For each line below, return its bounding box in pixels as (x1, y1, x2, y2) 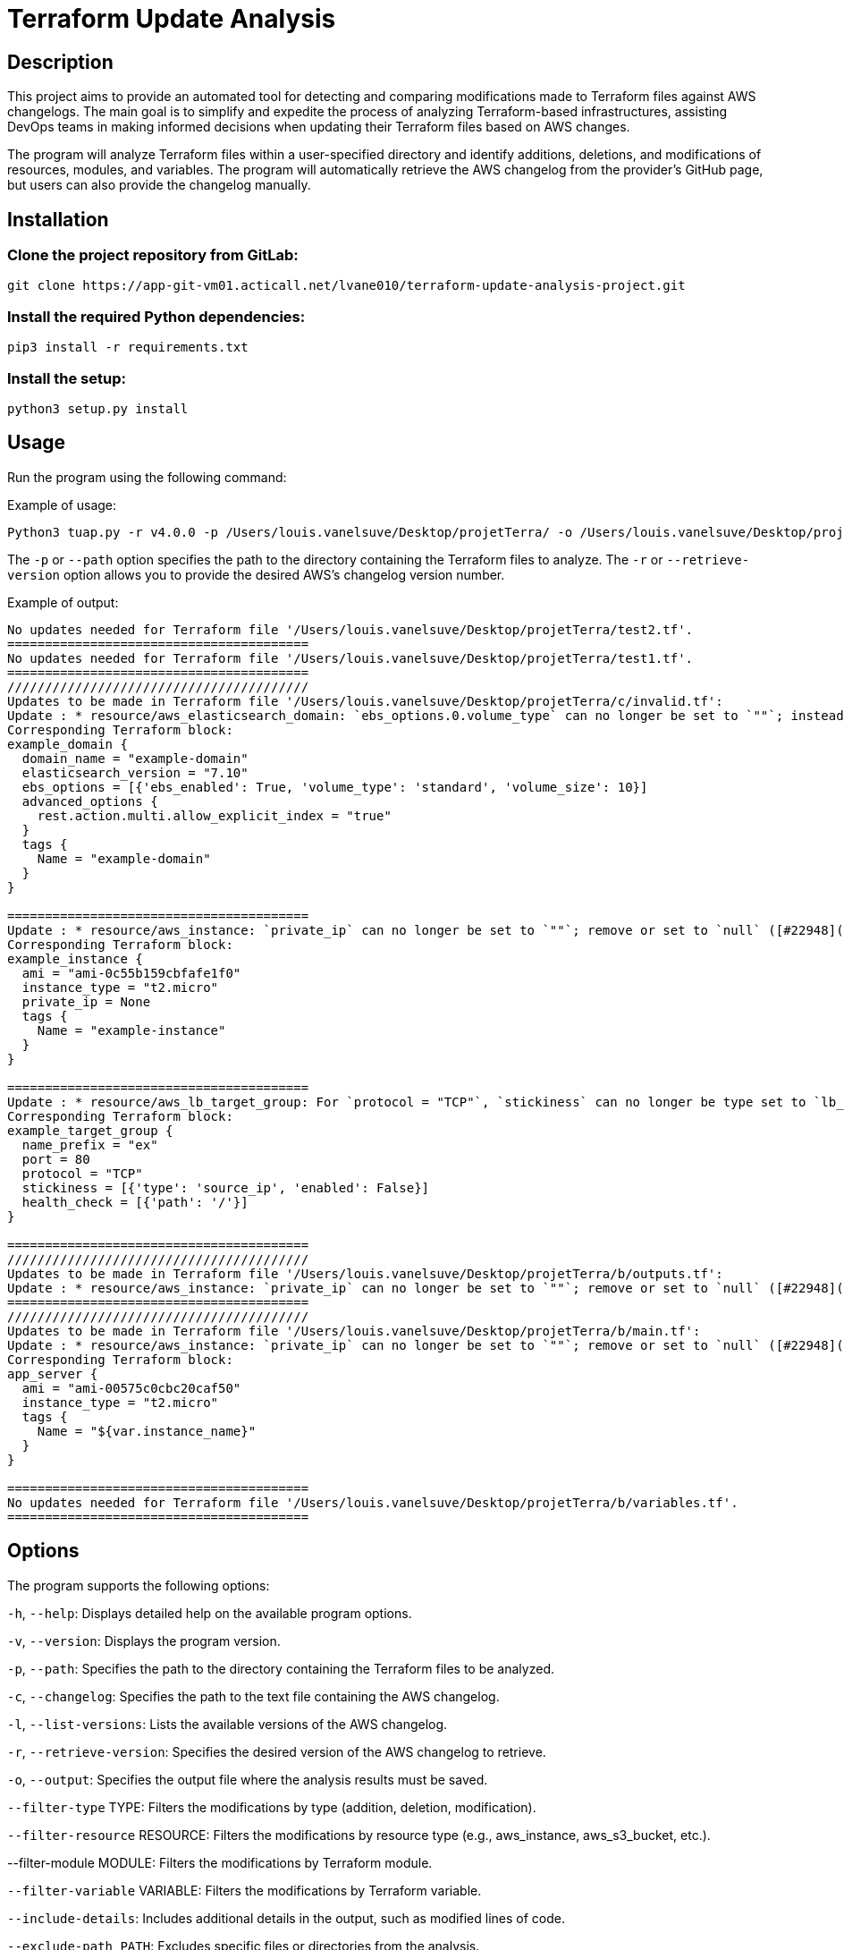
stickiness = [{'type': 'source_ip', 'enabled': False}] (21, 1180, 430, 1195)
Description (7, 50, 114, 73)
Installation (7, 208, 109, 231)
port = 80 (21, 1151, 90, 1166)
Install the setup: (7, 369, 126, 387)
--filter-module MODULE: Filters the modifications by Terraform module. (7, 1854, 433, 1870)
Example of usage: (7, 496, 117, 513)
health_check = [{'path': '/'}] (21, 1194, 249, 1209)
